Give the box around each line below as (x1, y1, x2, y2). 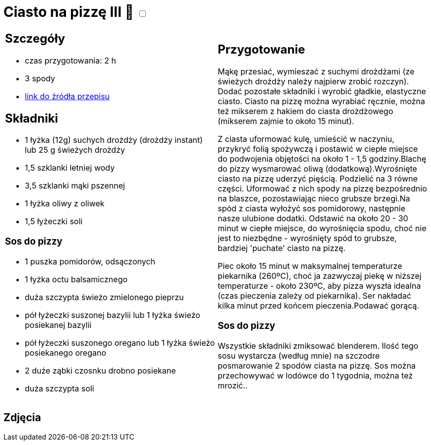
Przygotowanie (218, 42, 305, 57)
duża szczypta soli (25, 383, 94, 393)
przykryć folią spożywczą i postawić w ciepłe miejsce (218, 144, 418, 154)
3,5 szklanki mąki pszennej (25, 181, 125, 191)
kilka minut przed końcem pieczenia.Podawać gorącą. (218, 301, 420, 311)
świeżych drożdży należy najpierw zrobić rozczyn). (218, 76, 409, 87)
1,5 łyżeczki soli (25, 216, 83, 227)
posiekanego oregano (25, 347, 107, 358)
